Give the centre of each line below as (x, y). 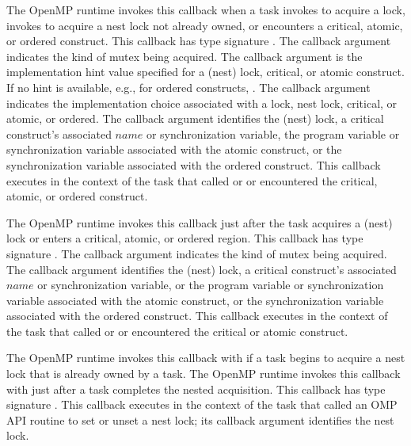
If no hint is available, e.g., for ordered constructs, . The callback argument (188, 87)
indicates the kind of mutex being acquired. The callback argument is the (185, 56)
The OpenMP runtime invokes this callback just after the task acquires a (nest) (200, 222)
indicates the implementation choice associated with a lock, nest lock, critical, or (202, 103)
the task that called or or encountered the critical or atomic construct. (177, 331)
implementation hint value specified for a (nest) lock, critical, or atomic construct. (205, 72)
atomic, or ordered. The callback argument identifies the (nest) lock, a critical (195, 118)
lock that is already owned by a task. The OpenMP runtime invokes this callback (204, 374)
